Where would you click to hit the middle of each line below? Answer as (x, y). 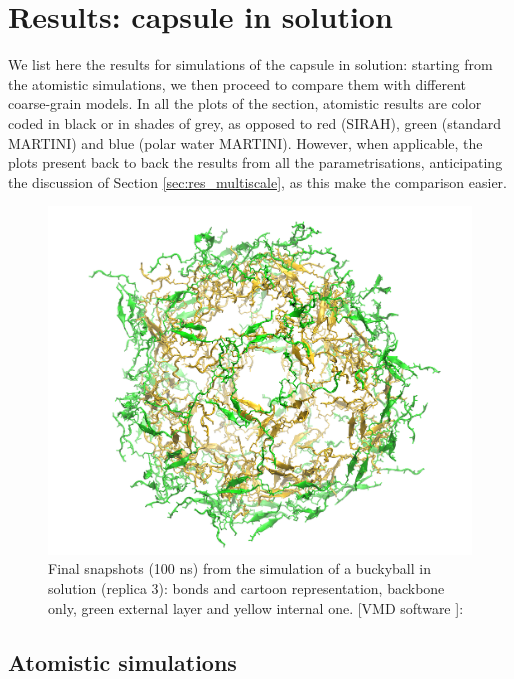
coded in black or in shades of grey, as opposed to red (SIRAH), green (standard (255, 122)
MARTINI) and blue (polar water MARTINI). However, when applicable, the (245, 142)
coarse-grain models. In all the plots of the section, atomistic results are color (245, 103)
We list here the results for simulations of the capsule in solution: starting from (250, 64)
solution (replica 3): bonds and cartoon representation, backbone (246, 588)
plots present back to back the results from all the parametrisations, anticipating (255, 162)
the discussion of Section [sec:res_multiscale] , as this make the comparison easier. (257, 181)
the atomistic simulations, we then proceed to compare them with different (237, 83)
